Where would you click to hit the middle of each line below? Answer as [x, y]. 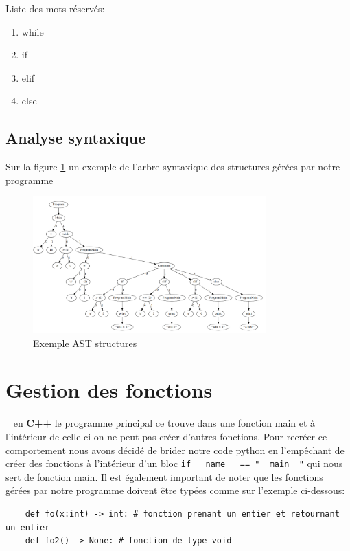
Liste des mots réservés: [55, 8]
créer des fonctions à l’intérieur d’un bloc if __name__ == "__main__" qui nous [174, 463]
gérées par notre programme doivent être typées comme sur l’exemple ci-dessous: [175, 490]
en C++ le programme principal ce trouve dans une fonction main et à [164, 423]
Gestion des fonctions [109, 390]
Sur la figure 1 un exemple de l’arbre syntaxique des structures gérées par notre [173, 167]
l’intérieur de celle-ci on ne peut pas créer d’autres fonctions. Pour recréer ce [166, 436]
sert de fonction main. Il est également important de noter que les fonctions [164, 476]
